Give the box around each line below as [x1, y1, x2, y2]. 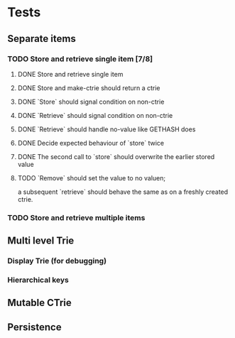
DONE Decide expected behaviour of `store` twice [17, 138, 165, 147]
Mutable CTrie [7, 297, 72, 309]
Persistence [7, 321, 62, 333]
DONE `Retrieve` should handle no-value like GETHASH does [17, 125, 196, 133]
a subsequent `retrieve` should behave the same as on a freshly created [17, 187, 229, 196]
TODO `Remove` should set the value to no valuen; [17, 173, 166, 182]
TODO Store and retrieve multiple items [7, 212, 146, 222]
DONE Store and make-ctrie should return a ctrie [17, 83, 161, 92]
